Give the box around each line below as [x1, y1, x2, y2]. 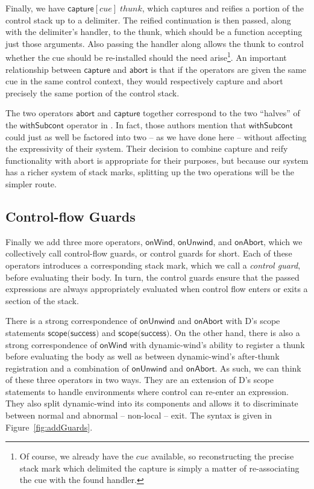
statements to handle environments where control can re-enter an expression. [5, 385, 289, 397]
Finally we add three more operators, [5, 235, 143, 248]
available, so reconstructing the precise [151, 450, 294, 463]
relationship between [5, 63, 81, 75]
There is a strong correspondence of [5, 314, 137, 327]
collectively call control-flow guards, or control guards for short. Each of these [5, 247, 292, 260]
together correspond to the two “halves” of [143, 107, 300, 119]
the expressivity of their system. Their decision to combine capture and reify [5, 142, 288, 155]
